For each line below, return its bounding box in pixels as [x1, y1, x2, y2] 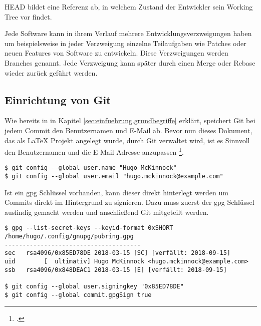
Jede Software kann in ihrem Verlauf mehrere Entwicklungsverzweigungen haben [5, 28, 252, 39]
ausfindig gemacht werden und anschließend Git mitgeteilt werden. [5, 206, 209, 217]
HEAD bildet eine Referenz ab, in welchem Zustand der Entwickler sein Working [5, 2, 253, 12]
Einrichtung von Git [5, 92, 111, 107]
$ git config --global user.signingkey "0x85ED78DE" [5, 283, 184, 290]
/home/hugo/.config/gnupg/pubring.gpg [5, 233, 134, 240]
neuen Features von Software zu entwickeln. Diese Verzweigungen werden [5, 48, 228, 58]
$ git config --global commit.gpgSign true [5, 291, 152, 298]
